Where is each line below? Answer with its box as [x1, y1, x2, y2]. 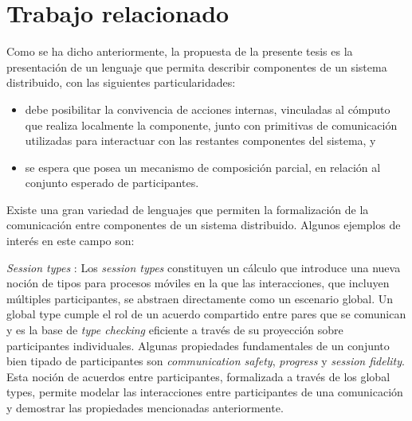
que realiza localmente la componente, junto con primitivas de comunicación [25, 116, 398, 133]
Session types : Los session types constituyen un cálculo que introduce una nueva [6, 259, 401, 275]
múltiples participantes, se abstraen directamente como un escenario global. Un [6, 290, 394, 306]
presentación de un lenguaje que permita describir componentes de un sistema [6, 58, 387, 75]
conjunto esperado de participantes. [25, 174, 199, 191]
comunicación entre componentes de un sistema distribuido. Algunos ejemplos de [6, 216, 401, 233]
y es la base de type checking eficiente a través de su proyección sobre [6, 322, 343, 338]
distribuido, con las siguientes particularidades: [6, 74, 236, 91]
